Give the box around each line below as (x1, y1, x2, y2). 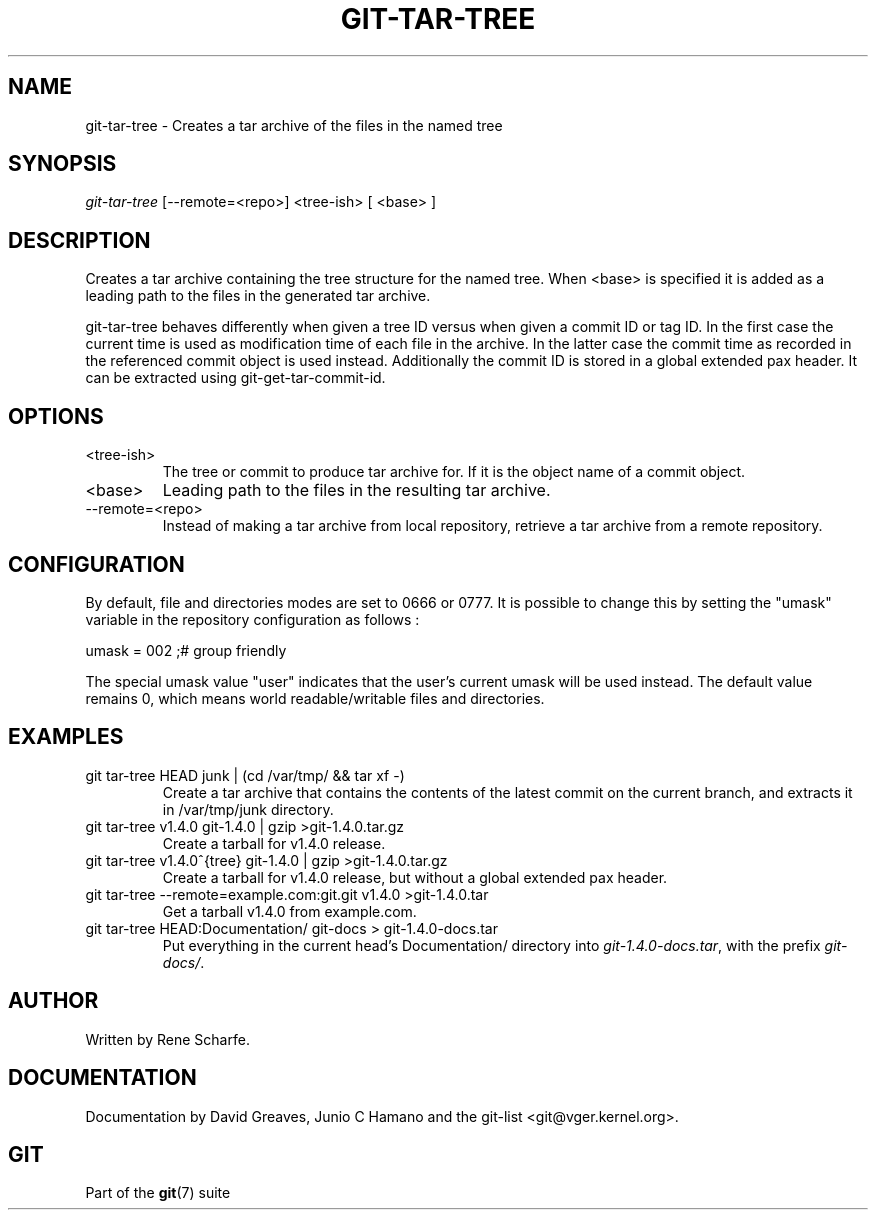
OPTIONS (8, 403, 104, 429)
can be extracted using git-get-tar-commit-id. (85, 369, 386, 387)
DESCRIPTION (8, 227, 151, 253)
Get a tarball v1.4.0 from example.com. (162, 902, 417, 920)
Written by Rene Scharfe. (85, 1030, 250, 1048)
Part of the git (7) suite (85, 1184, 231, 1202)
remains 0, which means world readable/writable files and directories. (85, 689, 545, 707)
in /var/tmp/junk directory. (162, 800, 334, 818)
